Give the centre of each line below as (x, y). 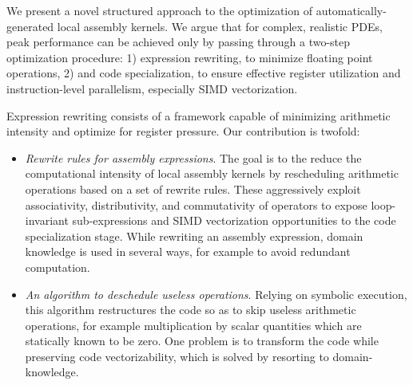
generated (30, 26)
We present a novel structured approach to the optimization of (159, 10)
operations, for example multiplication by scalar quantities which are (193, 325)
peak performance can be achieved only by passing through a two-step (179, 42)
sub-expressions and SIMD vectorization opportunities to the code (234, 220)
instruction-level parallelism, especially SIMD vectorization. (152, 88)
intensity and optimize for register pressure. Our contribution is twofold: (183, 131)
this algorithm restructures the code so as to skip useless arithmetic (191, 310)
